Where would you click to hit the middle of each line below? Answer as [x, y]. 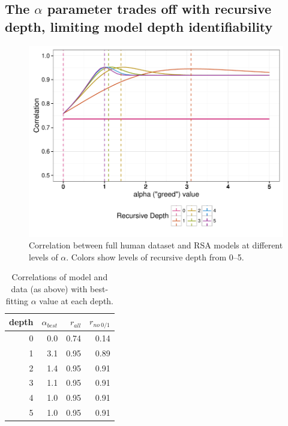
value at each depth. [76, 300]
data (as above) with [49, 288]
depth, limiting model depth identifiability [139, 26]
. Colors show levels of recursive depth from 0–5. [155, 256]
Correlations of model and [60, 277]
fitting [17, 300]
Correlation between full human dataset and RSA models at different [156, 245]
